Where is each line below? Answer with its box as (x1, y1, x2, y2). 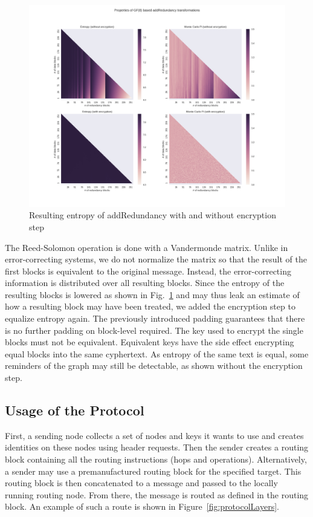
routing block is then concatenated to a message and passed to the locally (5, 476, 278, 489)
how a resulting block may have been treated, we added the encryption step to (5, 300, 295, 313)
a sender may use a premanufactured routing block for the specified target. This (5, 464, 302, 477)
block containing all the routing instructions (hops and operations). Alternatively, (5, 453, 307, 466)
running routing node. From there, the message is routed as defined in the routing (5, 488, 309, 501)
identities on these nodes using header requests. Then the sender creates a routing (5, 441, 309, 454)
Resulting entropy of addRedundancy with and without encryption (29, 209, 276, 221)
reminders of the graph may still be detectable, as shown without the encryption (5, 359, 303, 372)
